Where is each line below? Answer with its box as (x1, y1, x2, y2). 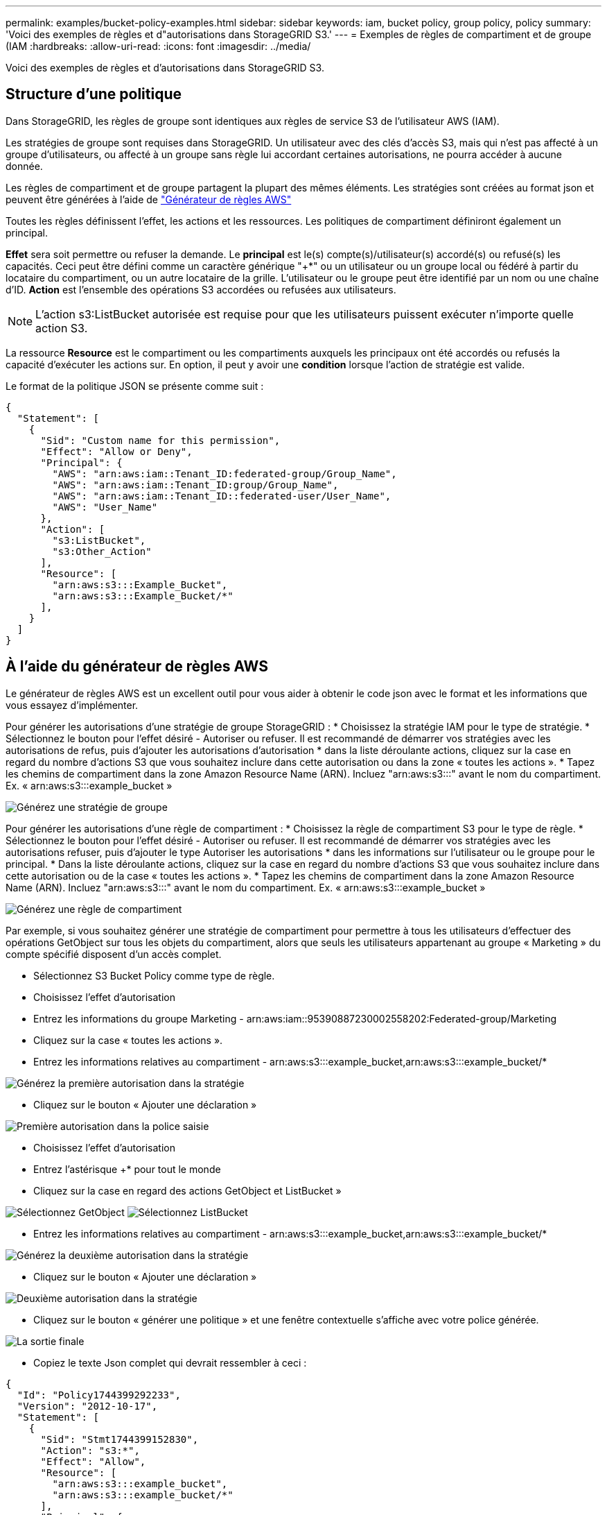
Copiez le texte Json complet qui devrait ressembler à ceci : (33, 1356, 307, 1369)
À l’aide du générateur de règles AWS (6, 658, 269, 676)
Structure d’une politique (6, 85, 182, 103)
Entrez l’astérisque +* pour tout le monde (33, 1163, 221, 1175)
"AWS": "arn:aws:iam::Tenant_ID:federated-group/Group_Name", (52, 468, 397, 479)
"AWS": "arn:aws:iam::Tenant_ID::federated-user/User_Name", (52, 490, 392, 502)
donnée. (6, 160, 43, 172)
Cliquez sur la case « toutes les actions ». (33, 1034, 223, 1046)
